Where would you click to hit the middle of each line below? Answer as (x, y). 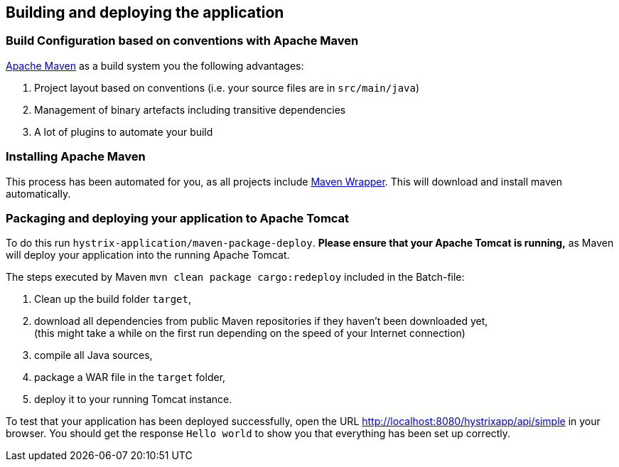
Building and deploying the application (145, 12)
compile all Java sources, (93, 355)
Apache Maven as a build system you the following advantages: (155, 65)
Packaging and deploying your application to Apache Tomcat (178, 218)
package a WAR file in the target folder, (130, 377)
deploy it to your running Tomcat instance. (133, 399)
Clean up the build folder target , (113, 299)
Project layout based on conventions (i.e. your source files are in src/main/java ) (227, 87)
